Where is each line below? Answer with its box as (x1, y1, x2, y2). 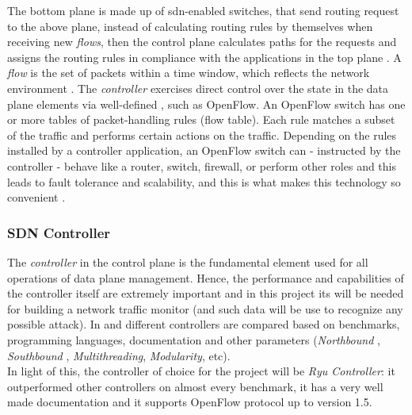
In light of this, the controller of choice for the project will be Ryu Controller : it (7, 363, 395, 379)
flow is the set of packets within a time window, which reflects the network (7, 64, 370, 81)
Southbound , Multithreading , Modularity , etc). (7, 347, 231, 363)
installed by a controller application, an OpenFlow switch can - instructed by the (7, 142, 401, 159)
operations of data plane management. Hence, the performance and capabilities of (7, 269, 404, 286)
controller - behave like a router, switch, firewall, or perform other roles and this (7, 157, 397, 174)
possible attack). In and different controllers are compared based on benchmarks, (7, 316, 400, 332)
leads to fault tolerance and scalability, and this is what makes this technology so (7, 173, 401, 190)
